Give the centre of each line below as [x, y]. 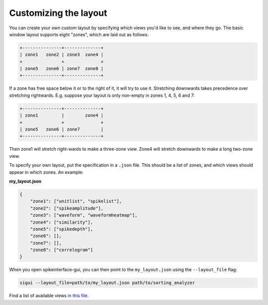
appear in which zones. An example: [46, 172]
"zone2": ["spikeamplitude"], [67, 208]
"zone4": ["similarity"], [62, 222]
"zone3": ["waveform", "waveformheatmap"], [84, 215]
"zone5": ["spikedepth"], [62, 229]
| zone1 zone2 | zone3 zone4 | [62, 55]
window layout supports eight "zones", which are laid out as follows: [79, 34]
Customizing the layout [58, 13]
